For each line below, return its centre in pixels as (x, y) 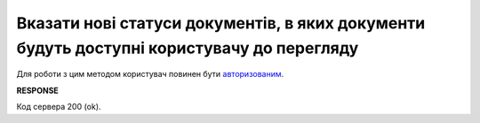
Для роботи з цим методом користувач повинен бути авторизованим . (150, 74)
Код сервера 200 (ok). (59, 107)
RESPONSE (38, 90)
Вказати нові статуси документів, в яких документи (221, 23)
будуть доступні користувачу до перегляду (188, 48)
